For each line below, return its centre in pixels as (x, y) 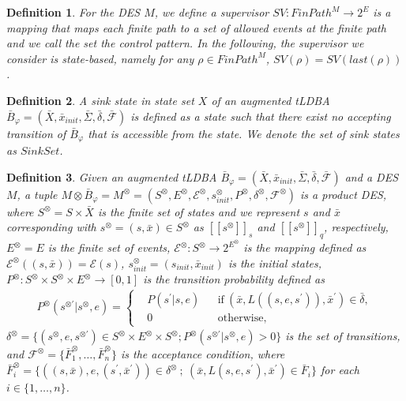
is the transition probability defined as (234, 279)
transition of (36, 133)
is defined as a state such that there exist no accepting (261, 116)
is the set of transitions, (343, 336)
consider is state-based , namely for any (100, 58)
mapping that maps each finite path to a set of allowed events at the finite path (196, 27)
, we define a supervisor (212, 12)
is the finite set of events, (109, 247)
